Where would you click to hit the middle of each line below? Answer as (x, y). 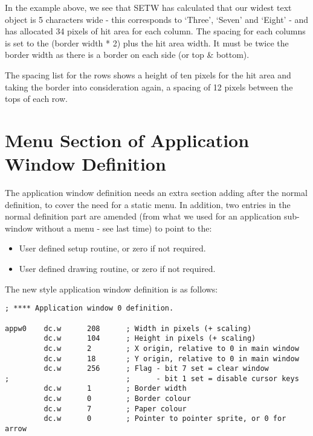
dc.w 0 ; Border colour (117, 399)
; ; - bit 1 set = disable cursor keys (152, 378)
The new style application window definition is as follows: (111, 289)
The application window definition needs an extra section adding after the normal (156, 193)
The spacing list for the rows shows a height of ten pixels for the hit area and (148, 74)
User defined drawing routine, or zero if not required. (117, 269)
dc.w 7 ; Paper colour (115, 409)
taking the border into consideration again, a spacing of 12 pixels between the (149, 87)
